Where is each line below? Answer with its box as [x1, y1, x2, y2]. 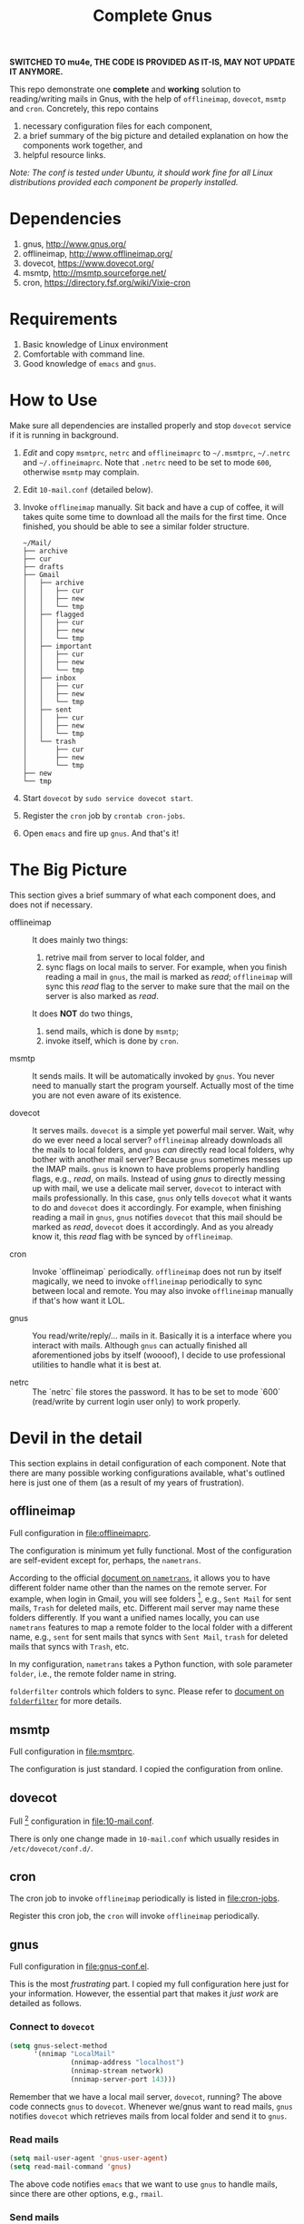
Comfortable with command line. [22, 348, 145, 359]
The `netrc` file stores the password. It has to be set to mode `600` [32, 1386, 281, 1397]
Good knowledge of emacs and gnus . [22, 358, 157, 369]
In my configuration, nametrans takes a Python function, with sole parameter [9, 1659, 293, 1670]
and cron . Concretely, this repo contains [9, 103, 159, 114]
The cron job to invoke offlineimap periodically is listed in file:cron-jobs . [9, 1893, 279, 1904]
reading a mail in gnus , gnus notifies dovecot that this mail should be [32, 1211, 283, 1222]
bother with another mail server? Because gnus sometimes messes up [32, 1153, 293, 1164]
